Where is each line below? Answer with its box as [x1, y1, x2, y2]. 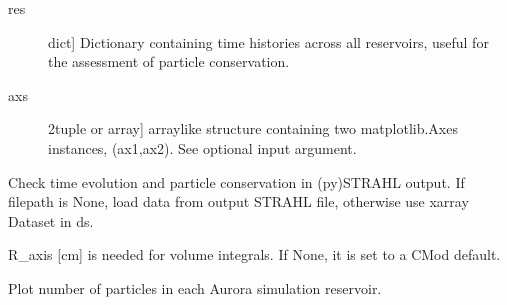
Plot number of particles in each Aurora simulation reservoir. [8, 277, 382, 298]
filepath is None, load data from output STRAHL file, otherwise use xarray [8, 191, 469, 212]
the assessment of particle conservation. [48, 51, 290, 72]
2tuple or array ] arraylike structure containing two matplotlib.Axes [48, 118, 458, 139]
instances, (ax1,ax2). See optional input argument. [48, 137, 357, 158]
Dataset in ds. [8, 210, 94, 231]
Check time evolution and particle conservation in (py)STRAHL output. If [8, 171, 465, 192]
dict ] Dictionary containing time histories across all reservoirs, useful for [48, 31, 489, 52]
